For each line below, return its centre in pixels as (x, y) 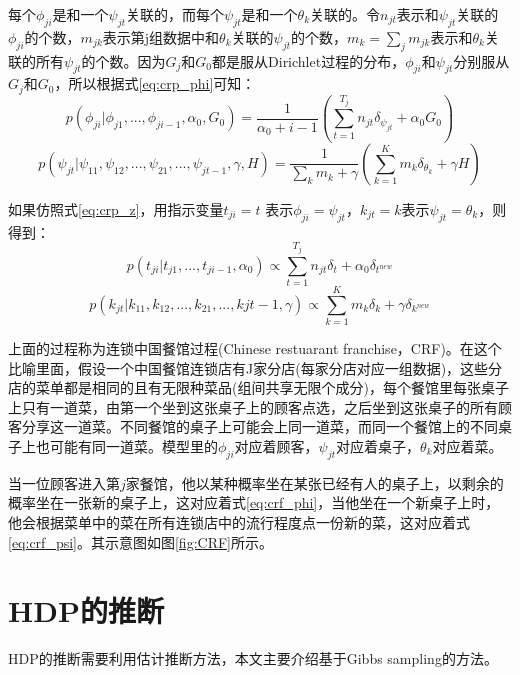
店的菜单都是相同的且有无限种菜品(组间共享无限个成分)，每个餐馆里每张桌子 (258, 387)
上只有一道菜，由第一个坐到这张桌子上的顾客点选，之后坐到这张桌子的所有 (253, 406)
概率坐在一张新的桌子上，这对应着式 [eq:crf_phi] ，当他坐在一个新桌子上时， (254, 502)
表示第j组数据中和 (161, 36)
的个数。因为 (123, 60)
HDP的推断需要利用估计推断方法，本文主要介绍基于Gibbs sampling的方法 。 (253, 658)
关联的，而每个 (175, 14)
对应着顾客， (276, 446)
